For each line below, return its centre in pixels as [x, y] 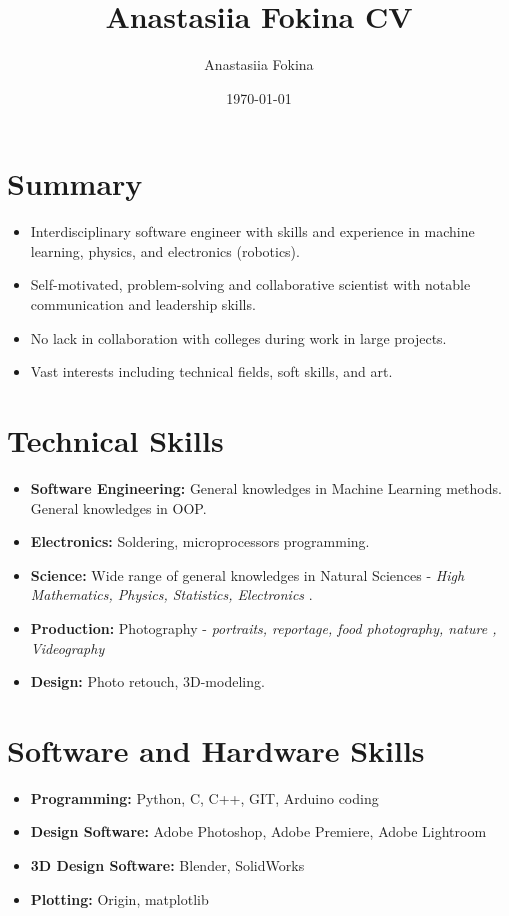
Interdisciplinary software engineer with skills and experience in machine [252, 231]
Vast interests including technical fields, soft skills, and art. [211, 371]
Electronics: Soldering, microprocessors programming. [200, 541]
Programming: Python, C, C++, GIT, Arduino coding [204, 797]
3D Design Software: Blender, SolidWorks [167, 865]
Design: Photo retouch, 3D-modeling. [147, 681]
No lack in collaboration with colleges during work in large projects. [238, 337]
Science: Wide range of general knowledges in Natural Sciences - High [247, 574]
